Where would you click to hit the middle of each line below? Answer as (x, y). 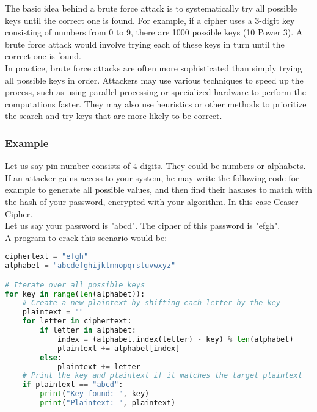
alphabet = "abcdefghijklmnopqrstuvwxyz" (90, 266)
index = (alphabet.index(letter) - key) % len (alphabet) (175, 339)
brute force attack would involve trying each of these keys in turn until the (145, 44)
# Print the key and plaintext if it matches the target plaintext (162, 376)
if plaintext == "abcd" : (73, 385)
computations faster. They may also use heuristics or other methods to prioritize (156, 103)
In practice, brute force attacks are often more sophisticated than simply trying (154, 67)
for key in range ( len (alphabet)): (75, 294)
